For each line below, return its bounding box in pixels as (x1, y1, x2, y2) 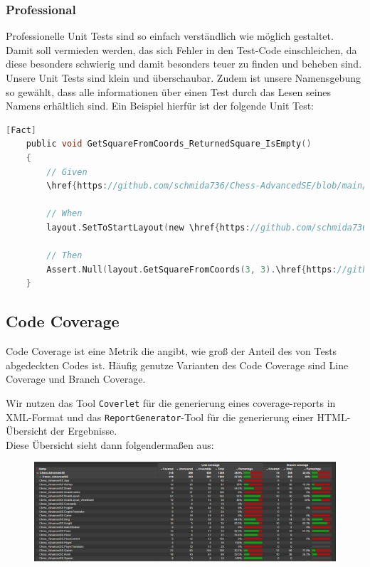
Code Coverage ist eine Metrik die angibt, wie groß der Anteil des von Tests (6, 344, 337, 359)
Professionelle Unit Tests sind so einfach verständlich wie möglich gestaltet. (6, 28, 334, 43)
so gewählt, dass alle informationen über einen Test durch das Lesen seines (6, 84, 332, 99)
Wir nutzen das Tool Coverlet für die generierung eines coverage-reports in (6, 395, 336, 410)
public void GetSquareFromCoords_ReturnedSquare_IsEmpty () (26, 139, 312, 149)
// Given (46, 166, 88, 177)
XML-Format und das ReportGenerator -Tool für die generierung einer (6, 409, 314, 424)
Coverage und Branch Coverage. (6, 371, 146, 386)
